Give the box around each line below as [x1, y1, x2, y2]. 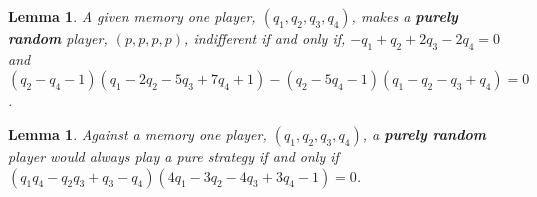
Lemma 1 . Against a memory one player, [8, 123, 267, 144]
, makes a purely [351, 6, 458, 26]
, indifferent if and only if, [184, 28, 346, 48]
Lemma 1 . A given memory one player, [8, 6, 256, 26]
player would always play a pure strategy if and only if [8, 145, 339, 166]
